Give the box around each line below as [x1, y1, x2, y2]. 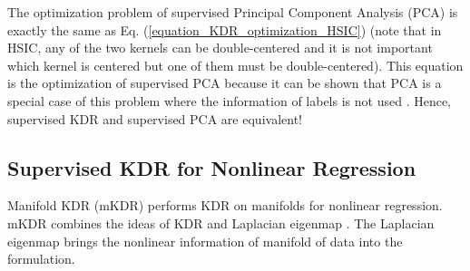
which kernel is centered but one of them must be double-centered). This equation [7, 55, 464, 74]
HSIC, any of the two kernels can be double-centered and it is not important [7, 38, 433, 57]
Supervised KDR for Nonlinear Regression [7, 153, 416, 181]
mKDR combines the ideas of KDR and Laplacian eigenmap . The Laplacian [7, 213, 435, 232]
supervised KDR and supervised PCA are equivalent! [7, 109, 302, 128]
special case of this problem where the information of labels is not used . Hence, [7, 91, 452, 110]
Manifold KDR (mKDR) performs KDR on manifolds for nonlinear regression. [7, 196, 443, 215]
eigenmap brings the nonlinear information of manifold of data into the [7, 231, 403, 250]
